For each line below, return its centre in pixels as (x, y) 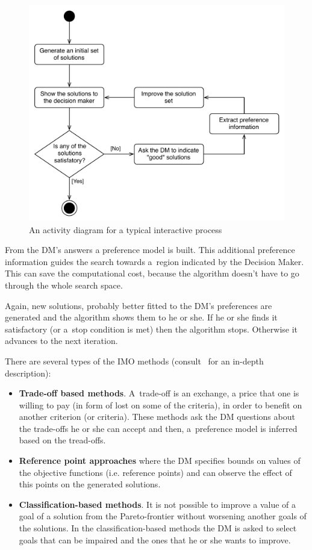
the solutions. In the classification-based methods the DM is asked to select (158, 528)
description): (28, 373)
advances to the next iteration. (61, 341)
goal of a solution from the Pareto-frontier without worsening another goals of (163, 516)
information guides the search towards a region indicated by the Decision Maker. (154, 261)
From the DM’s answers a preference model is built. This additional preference (150, 250)
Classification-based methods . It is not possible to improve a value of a (158, 504)
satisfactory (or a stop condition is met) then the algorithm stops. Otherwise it (151, 329)
